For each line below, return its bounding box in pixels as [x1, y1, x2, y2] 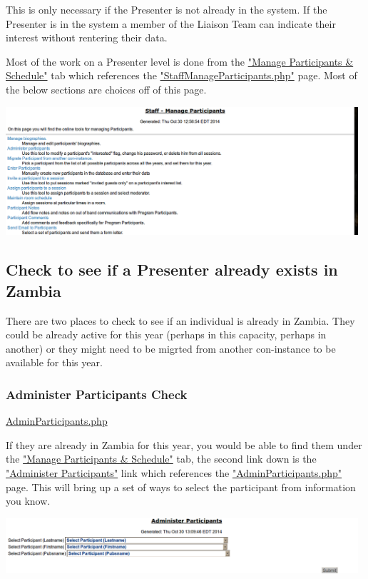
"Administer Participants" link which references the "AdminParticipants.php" [6, 465, 342, 480]
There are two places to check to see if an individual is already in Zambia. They [6, 313, 355, 328]
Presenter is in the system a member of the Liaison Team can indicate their [6, 16, 336, 31]
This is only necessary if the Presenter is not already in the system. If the [6, 2, 327, 16]
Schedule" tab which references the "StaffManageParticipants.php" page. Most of [6, 68, 357, 83]
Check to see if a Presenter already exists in [6, 258, 338, 281]
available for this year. [6, 355, 103, 370]
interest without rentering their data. [6, 30, 168, 45]
